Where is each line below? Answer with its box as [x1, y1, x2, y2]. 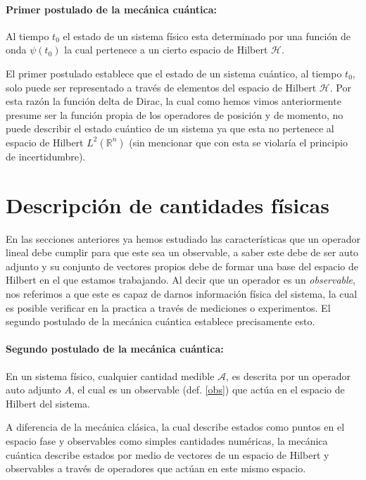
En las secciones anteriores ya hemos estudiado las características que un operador [6, 231, 360, 246]
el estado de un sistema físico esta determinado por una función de [63, 28, 351, 43]
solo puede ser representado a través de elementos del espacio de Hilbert [6, 80, 317, 94]
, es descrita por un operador [226, 368, 351, 383]
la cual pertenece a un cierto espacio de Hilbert [64, 42, 268, 57]
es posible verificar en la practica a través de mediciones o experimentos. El [6, 300, 331, 315]
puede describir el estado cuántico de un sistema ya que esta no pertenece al [6, 121, 334, 136]
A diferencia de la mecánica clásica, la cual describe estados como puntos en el [6, 419, 345, 434]
